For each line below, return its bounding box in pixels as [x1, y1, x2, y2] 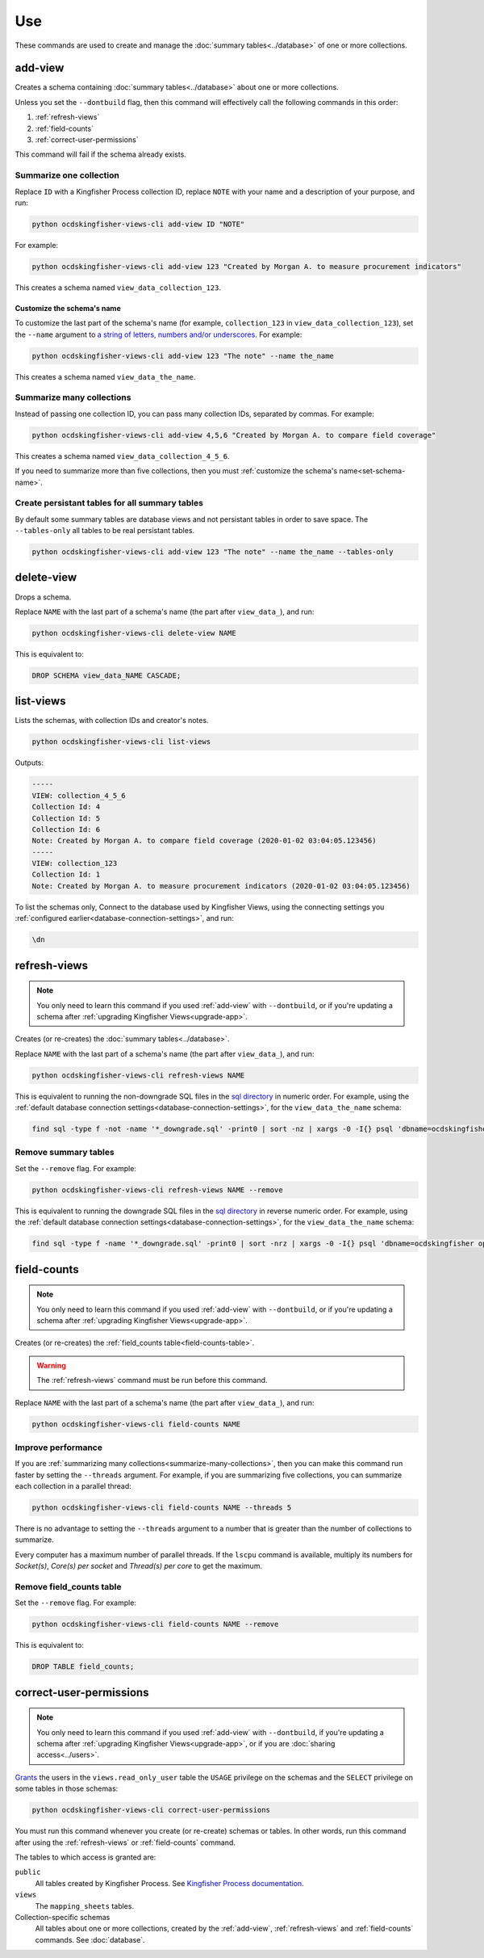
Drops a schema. [15, 592, 72, 602]
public [15, 1868, 41, 1877]
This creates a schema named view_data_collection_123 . [15, 283, 222, 292]
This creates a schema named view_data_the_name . [15, 372, 196, 381]
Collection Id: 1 [31, 870, 101, 880]
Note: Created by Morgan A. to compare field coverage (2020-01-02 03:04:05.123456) [31, 836, 377, 846]
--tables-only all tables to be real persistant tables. [15, 526, 195, 536]
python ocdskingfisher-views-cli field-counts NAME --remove [31, 1620, 279, 1629]
